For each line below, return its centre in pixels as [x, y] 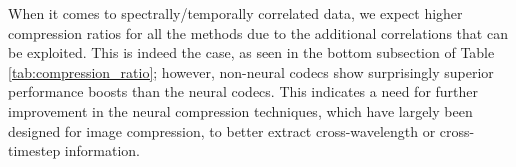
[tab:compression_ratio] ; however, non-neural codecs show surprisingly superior [251, 71]
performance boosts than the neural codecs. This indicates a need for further [243, 91]
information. [102, 150]
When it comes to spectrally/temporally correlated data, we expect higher [235, 13]
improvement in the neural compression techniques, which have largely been [240, 110]
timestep [34, 150]
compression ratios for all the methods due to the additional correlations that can [258, 32]
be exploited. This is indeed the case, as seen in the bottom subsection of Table [251, 52]
